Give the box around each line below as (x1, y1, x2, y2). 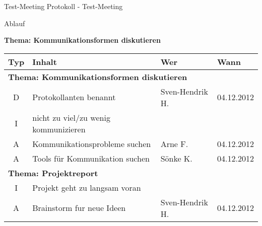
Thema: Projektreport (8, 167, 98, 179)
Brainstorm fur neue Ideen (32, 202, 126, 214)
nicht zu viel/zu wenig (32, 111, 110, 123)
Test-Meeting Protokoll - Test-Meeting (4, 1, 123, 11)
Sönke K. (160, 152, 192, 164)
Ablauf (4, 18, 25, 28)
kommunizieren (32, 123, 86, 135)
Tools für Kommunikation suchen (32, 152, 150, 164)
